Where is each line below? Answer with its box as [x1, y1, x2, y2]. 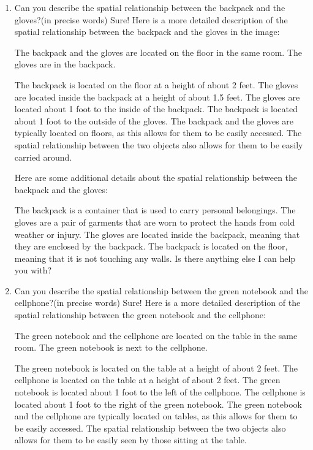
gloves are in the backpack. [14, 58, 116, 71]
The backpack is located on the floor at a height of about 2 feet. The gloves [14, 78, 298, 91]
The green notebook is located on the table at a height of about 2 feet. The [14, 361, 298, 374]
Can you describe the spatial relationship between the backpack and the [14, 1, 285, 13]
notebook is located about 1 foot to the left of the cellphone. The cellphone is [14, 386, 306, 399]
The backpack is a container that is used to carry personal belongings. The [14, 204, 296, 216]
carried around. [14, 150, 72, 163]
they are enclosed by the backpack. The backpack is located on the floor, [14, 240, 288, 253]
